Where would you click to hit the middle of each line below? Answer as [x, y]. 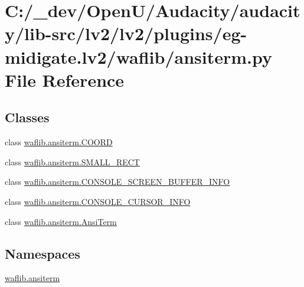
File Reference [65, 79]
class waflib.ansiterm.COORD [59, 142]
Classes [27, 117]
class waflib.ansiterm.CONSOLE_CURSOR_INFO [98, 201]
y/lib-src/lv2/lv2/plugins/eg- [126, 33]
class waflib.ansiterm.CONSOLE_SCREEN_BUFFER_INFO [117, 182]
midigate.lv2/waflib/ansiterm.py [138, 56]
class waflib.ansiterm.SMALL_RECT [72, 162]
